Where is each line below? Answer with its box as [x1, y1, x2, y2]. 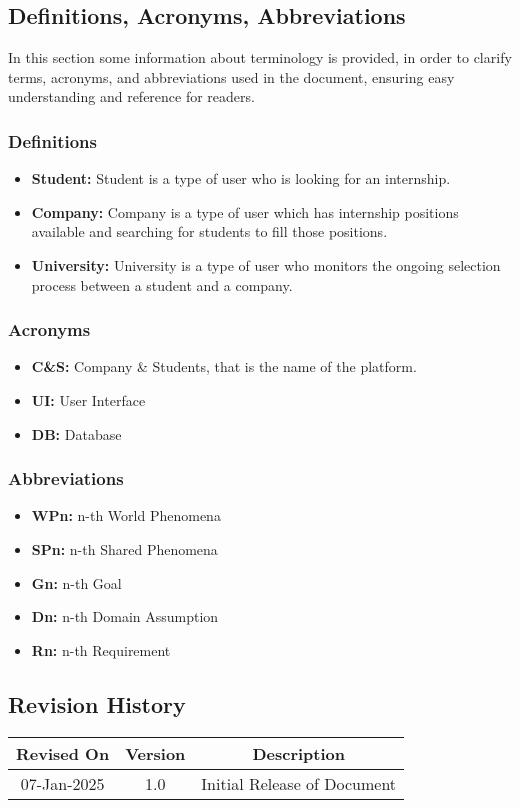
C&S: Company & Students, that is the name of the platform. [31, 356, 417, 377]
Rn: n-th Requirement [31, 639, 171, 660]
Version [125, 741, 186, 765]
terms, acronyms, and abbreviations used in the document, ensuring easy [8, 66, 455, 87]
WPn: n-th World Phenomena [31, 505, 221, 526]
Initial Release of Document [201, 771, 397, 795]
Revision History [8, 688, 186, 719]
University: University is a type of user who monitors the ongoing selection [31, 254, 501, 275]
